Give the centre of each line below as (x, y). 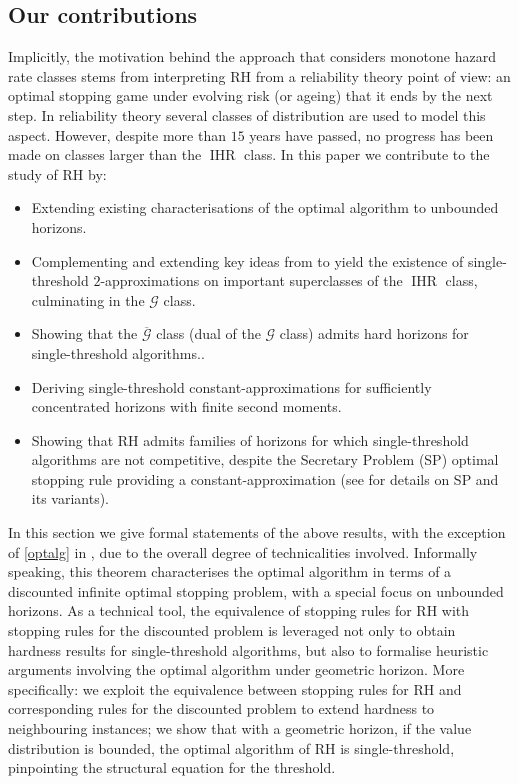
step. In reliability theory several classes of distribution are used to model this (247, 114)
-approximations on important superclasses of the (251, 280)
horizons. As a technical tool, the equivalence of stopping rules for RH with (239, 610)
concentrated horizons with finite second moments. (186, 406)
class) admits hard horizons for (374, 333)
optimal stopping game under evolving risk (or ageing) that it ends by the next (250, 95)
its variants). (70, 498)
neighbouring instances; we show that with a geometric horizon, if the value (240, 728)
